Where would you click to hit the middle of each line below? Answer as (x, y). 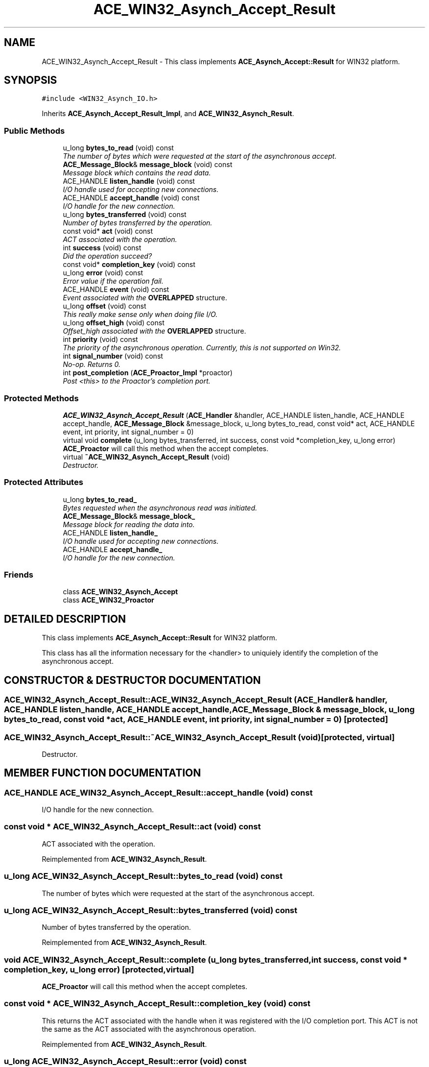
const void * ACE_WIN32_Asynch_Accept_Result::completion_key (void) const (157, 1004)
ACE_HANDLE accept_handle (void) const (131, 198)
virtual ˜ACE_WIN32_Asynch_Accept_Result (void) (146, 457)
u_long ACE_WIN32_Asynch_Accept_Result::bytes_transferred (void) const (151, 910)
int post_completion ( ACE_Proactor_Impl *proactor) (148, 373)
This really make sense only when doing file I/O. (140, 315)
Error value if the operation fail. (113, 281)
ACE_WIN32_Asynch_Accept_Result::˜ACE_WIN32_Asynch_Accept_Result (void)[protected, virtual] (200, 737)
